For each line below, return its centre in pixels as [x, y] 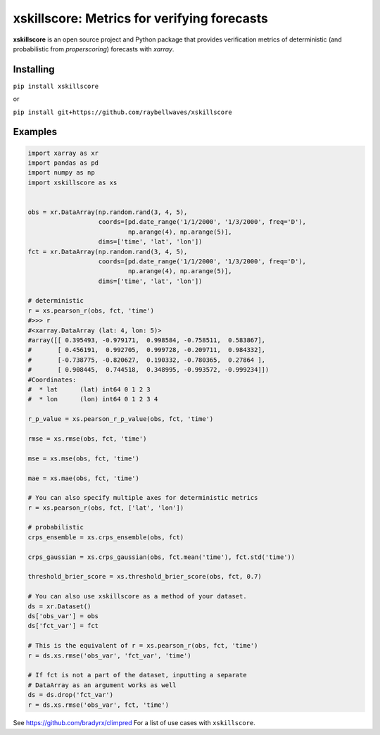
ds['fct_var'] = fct [63, 626]
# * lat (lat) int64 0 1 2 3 [89, 390]
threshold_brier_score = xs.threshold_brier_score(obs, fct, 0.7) [145, 577]
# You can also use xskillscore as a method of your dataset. [137, 596]
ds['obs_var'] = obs [63, 616]
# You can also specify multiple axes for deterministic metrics [143, 498]
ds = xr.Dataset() [59, 606]
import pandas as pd [63, 163]
